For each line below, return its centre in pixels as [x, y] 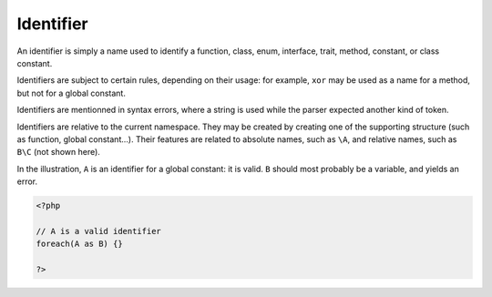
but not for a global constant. [72, 93]
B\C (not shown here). [58, 152]
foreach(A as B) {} [79, 244]
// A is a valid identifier [98, 231]
